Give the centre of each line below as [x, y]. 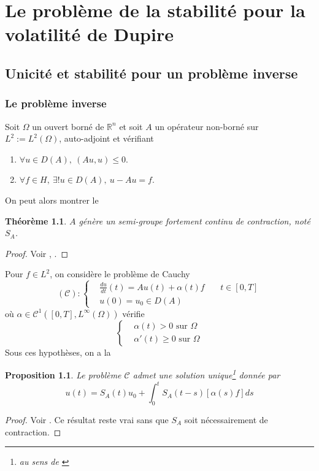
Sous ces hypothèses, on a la [58, 352]
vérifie [133, 313]
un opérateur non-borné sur [207, 126]
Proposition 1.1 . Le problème [63, 375]
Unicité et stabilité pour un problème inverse [152, 73]
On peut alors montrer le [52, 200]
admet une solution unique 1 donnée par [206, 374]
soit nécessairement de [226, 419]
